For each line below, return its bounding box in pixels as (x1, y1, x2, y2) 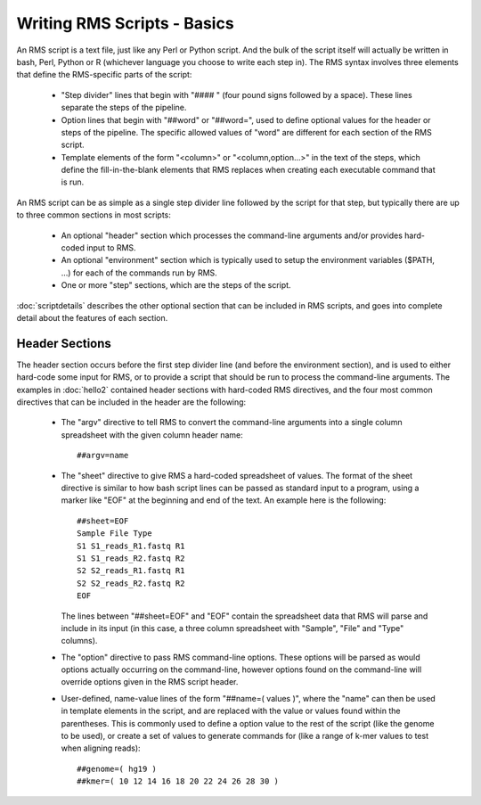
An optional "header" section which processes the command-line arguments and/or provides (61, 230, 403, 241)
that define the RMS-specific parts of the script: (16, 70, 192, 80)
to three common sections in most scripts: (16, 209, 171, 220)
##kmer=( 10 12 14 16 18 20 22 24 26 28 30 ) (77, 776, 280, 786)
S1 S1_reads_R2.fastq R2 (77, 553, 185, 563)
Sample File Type (77, 529, 152, 538)
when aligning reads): (61, 743, 142, 753)
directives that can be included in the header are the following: (16, 397, 247, 407)
